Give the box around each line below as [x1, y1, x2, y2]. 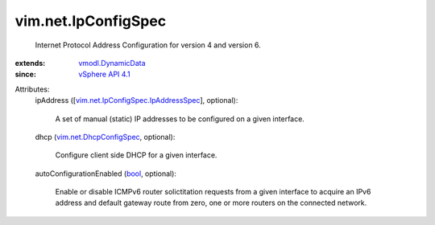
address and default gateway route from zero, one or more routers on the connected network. [55, 198, 367, 208]
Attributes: [14, 84, 50, 94]
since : [14, 69, 36, 80]
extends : [14, 58, 46, 67]
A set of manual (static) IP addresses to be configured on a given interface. [55, 113, 305, 124]
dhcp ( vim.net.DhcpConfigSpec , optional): [35, 132, 176, 141]
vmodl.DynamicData [78, 58, 146, 67]
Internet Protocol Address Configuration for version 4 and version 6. [35, 40, 261, 50]
